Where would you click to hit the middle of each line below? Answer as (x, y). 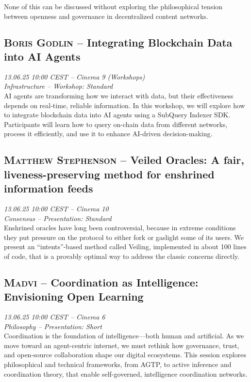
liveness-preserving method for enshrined (109, 174)
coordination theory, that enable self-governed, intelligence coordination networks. (126, 374)
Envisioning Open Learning (74, 296)
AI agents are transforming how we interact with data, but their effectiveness (119, 95)
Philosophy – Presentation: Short (53, 326)
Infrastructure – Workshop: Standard (59, 86)
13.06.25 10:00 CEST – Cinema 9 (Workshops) (75, 76)
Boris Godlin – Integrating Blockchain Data (118, 42)
